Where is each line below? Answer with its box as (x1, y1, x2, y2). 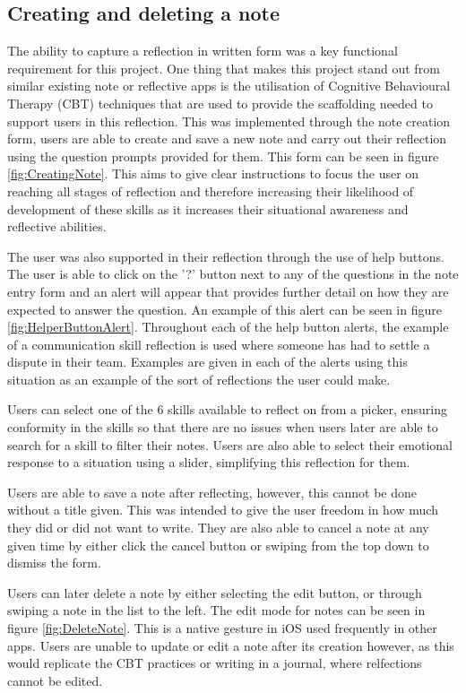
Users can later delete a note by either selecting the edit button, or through (7, 583, 422, 602)
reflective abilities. (7, 217, 107, 236)
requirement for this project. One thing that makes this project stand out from (7, 58, 440, 77)
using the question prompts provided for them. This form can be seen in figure (7, 146, 439, 165)
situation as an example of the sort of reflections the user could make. (7, 369, 391, 388)
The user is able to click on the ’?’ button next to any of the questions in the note (7, 264, 459, 283)
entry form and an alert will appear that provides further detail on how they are (7, 282, 449, 300)
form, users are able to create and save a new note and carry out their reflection (7, 129, 447, 148)
